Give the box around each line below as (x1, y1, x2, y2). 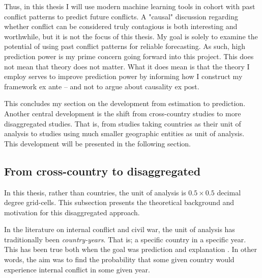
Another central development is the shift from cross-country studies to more (4, 108, 241, 118)
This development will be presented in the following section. (4, 138, 191, 148)
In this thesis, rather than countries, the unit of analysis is (4, 187, 186, 197)
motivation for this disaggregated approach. (4, 207, 140, 217)
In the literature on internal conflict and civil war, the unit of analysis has (4, 224, 235, 235)
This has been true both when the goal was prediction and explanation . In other (4, 244, 257, 255)
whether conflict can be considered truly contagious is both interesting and (4, 21, 238, 32)
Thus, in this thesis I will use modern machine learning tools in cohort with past (4, 1, 255, 11)
